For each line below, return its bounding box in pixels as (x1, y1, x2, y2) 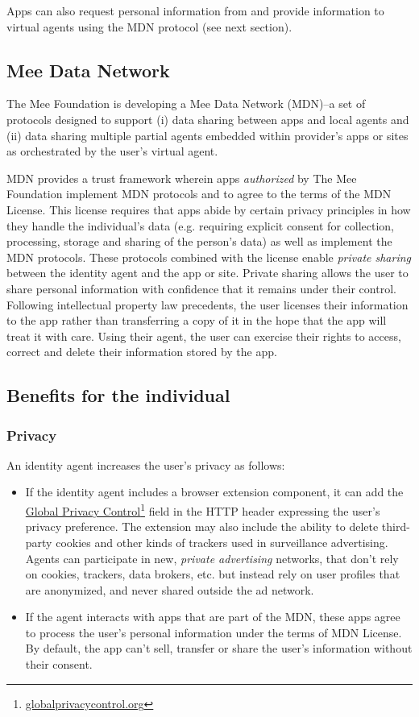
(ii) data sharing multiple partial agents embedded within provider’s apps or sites (6, 126, 409, 143)
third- (381, 518, 410, 535)
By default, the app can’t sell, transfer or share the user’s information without (25, 640, 413, 657)
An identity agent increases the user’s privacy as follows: (6, 456, 285, 473)
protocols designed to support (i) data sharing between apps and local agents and (6, 110, 409, 127)
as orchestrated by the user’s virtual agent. (6, 143, 218, 160)
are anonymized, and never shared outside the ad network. (25, 581, 314, 598)
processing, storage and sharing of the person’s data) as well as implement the (6, 233, 392, 250)
